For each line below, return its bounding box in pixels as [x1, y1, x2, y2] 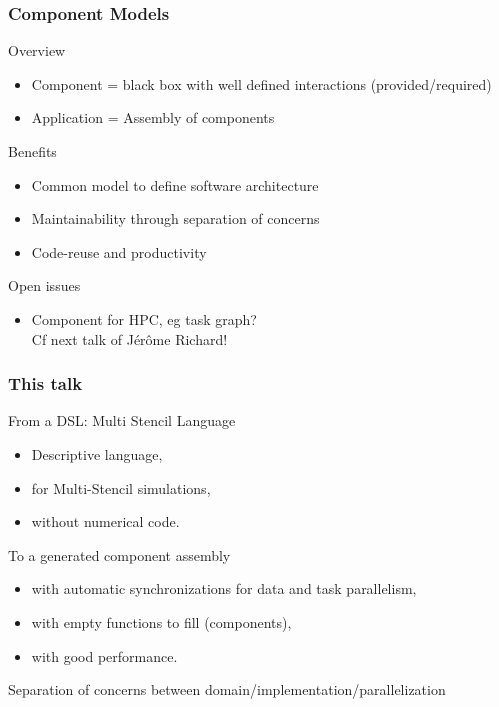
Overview [8, 40, 66, 61]
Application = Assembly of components [31, 107, 275, 128]
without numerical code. [31, 511, 180, 532]
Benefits [8, 141, 57, 161]
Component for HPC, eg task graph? [31, 308, 257, 329]
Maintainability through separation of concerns [31, 208, 320, 229]
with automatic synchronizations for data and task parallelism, [31, 578, 417, 599]
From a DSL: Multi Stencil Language [8, 410, 236, 431]
